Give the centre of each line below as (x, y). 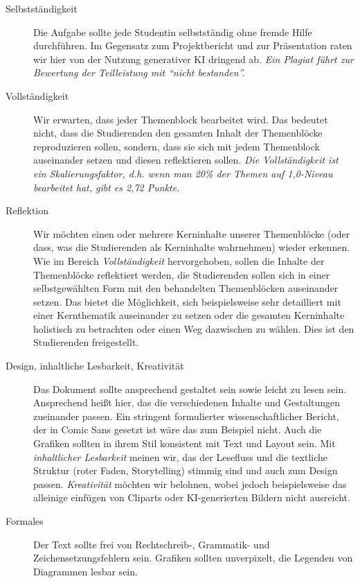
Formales (25, 521)
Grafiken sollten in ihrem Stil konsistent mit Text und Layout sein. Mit (184, 443)
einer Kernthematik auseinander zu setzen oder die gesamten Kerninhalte (189, 315)
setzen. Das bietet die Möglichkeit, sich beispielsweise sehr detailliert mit (187, 301)
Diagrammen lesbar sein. (85, 571)
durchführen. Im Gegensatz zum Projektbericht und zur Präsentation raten (193, 45)
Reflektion (27, 210)
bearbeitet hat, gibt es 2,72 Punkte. (107, 187)
